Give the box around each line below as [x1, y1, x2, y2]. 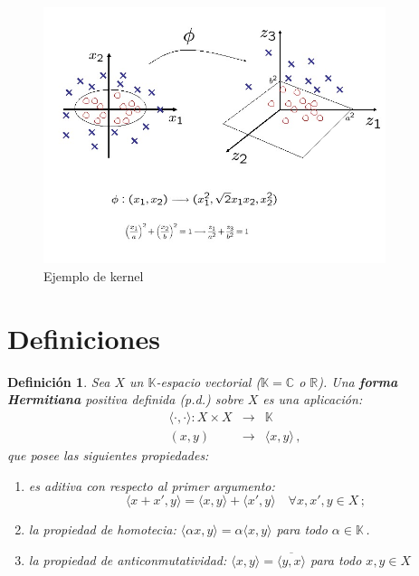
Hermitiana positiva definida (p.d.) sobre [7, 390, 243, 409]
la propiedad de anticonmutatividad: [28, 550, 227, 569]
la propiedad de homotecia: [28, 520, 176, 539]
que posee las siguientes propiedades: [7, 446, 209, 465]
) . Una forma [318, 372, 398, 391]
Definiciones [7, 319, 160, 356]
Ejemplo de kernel [43, 267, 144, 286]
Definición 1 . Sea [7, 372, 110, 391]
